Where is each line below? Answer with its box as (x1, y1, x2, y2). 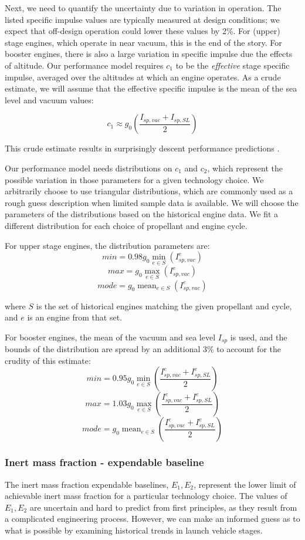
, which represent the (207, 161, 283, 174)
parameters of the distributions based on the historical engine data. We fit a (5, 208, 279, 220)
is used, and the (230, 330, 287, 343)
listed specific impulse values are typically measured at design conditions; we (5, 13, 280, 25)
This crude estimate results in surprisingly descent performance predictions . (5, 142, 280, 154)
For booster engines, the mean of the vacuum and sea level (5, 330, 216, 343)
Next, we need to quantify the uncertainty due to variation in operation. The (5, 2, 282, 14)
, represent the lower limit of (194, 478, 296, 490)
